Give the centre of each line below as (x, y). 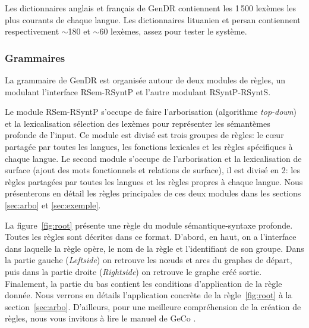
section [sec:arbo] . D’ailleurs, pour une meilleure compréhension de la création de (153, 306)
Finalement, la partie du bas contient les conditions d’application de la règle (144, 283)
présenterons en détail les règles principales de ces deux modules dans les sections (153, 193)
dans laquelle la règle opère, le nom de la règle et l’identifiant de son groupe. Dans (154, 248)
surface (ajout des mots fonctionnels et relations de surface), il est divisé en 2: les (152, 170)
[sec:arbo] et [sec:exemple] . (53, 204)
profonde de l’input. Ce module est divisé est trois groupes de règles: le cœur (144, 135)
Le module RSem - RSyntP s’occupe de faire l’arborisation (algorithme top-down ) (151, 112)
